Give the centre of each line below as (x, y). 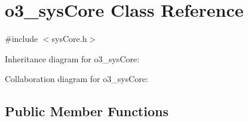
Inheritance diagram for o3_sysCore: (72, 58)
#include (22, 39)
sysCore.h (69, 39)
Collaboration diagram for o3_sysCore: (76, 79)
